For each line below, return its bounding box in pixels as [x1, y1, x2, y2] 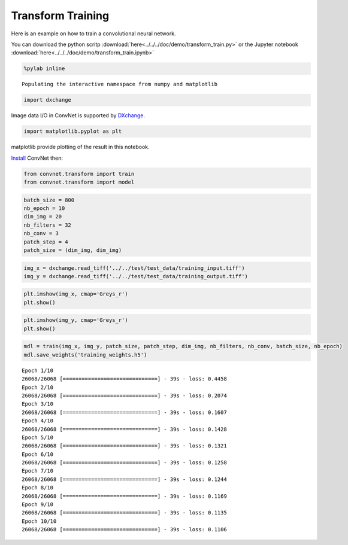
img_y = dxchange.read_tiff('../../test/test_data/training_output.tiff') [23, 273, 249, 279]
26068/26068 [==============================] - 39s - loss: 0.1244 [22, 476, 227, 483]
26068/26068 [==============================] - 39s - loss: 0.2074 [22, 392, 227, 399]
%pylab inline [23, 65, 65, 72]
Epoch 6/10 [22, 450, 54, 458]
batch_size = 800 [23, 196, 75, 203]
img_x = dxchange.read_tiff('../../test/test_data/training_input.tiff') [23, 264, 245, 272]
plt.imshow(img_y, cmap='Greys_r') [23, 317, 128, 324]
